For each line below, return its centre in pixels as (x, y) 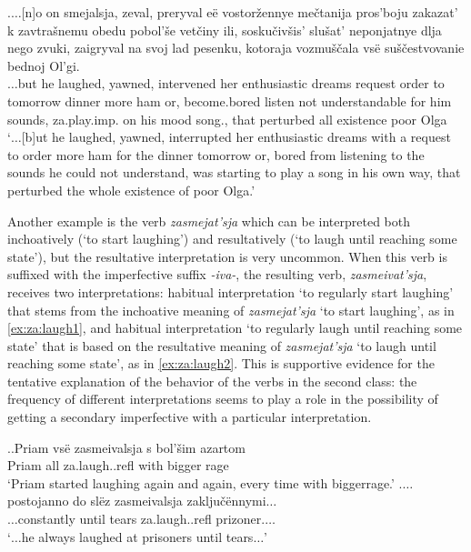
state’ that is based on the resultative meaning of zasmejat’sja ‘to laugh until (222, 345)
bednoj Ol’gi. (44, 65)
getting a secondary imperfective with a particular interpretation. (190, 417)
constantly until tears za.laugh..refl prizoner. (141, 519)
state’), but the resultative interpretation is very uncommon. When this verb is (227, 256)
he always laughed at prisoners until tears (137, 536)
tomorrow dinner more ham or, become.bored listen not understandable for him (230, 100)
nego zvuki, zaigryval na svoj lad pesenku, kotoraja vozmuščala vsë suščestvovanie (236, 48)
